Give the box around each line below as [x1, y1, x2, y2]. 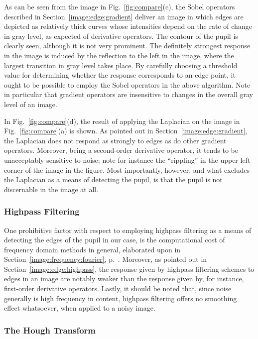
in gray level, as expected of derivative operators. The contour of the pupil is [4, 30, 238, 41]
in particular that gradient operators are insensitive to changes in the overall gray [4, 89, 253, 100]
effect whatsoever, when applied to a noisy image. [4, 303, 155, 313]
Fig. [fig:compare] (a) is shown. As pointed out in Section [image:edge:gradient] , [4, 125, 248, 136]
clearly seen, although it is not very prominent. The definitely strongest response [4, 40, 251, 51]
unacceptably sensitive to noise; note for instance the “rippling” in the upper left [4, 154, 251, 165]
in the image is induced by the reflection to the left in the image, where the [4, 50, 234, 60]
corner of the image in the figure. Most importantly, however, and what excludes [4, 164, 250, 175]
